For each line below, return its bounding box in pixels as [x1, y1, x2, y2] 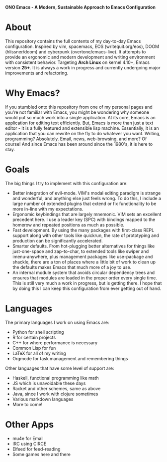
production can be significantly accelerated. [12, 237, 103, 243]
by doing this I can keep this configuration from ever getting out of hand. [12, 285, 162, 291]
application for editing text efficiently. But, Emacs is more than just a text [5, 120, 154, 126]
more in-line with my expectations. [12, 206, 83, 212]
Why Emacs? [5, 87, 61, 99]
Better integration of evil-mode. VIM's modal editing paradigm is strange [12, 190, 161, 196]
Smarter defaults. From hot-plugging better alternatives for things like [12, 243, 155, 249]
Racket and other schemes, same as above [12, 385, 101, 391]
